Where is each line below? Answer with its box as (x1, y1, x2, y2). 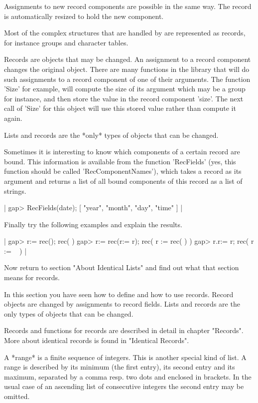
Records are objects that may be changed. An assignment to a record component (4, 54, 251, 64)
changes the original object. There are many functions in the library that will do (4, 63, 250, 74)
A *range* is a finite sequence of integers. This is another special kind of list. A (4, 352, 247, 362)
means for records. (4, 272, 60, 283)
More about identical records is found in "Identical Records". (4, 335, 189, 346)
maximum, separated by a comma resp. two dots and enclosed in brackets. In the (4, 371, 252, 382)
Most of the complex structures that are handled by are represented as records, (4, 27, 246, 38)
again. (4, 112, 22, 123)
